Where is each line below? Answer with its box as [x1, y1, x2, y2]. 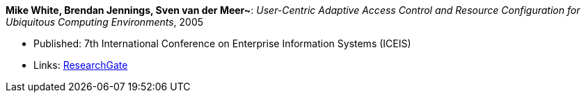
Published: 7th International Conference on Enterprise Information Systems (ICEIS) [33, 38, 411, 49]
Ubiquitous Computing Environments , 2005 [6, 16, 204, 28]
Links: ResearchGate [33, 59, 128, 71]
